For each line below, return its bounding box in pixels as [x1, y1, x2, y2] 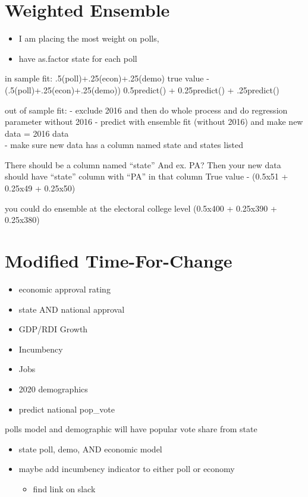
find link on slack [33, 482, 96, 495]
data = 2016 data [5, 127, 69, 139]
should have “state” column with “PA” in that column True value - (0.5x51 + [5, 170, 288, 183]
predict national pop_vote [18, 402, 115, 415]
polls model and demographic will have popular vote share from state [5, 423, 257, 435]
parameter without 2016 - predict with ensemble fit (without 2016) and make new [5, 115, 303, 128]
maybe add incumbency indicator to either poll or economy [18, 463, 235, 475]
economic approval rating [18, 282, 111, 295]
